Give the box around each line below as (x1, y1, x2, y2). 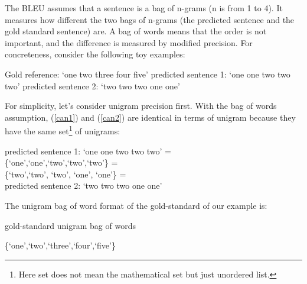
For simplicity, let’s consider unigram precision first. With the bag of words (5, 99, 277, 112)
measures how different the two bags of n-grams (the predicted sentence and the (5, 13, 295, 25)
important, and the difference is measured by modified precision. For (5, 36, 253, 49)
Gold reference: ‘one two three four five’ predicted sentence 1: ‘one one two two (5, 67, 290, 80)
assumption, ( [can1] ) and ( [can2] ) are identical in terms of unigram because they (5, 111, 296, 123)
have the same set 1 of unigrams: (5, 123, 120, 137)
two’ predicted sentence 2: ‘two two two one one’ (5, 79, 180, 92)
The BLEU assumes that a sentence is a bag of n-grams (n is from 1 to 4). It (5, 2, 283, 14)
